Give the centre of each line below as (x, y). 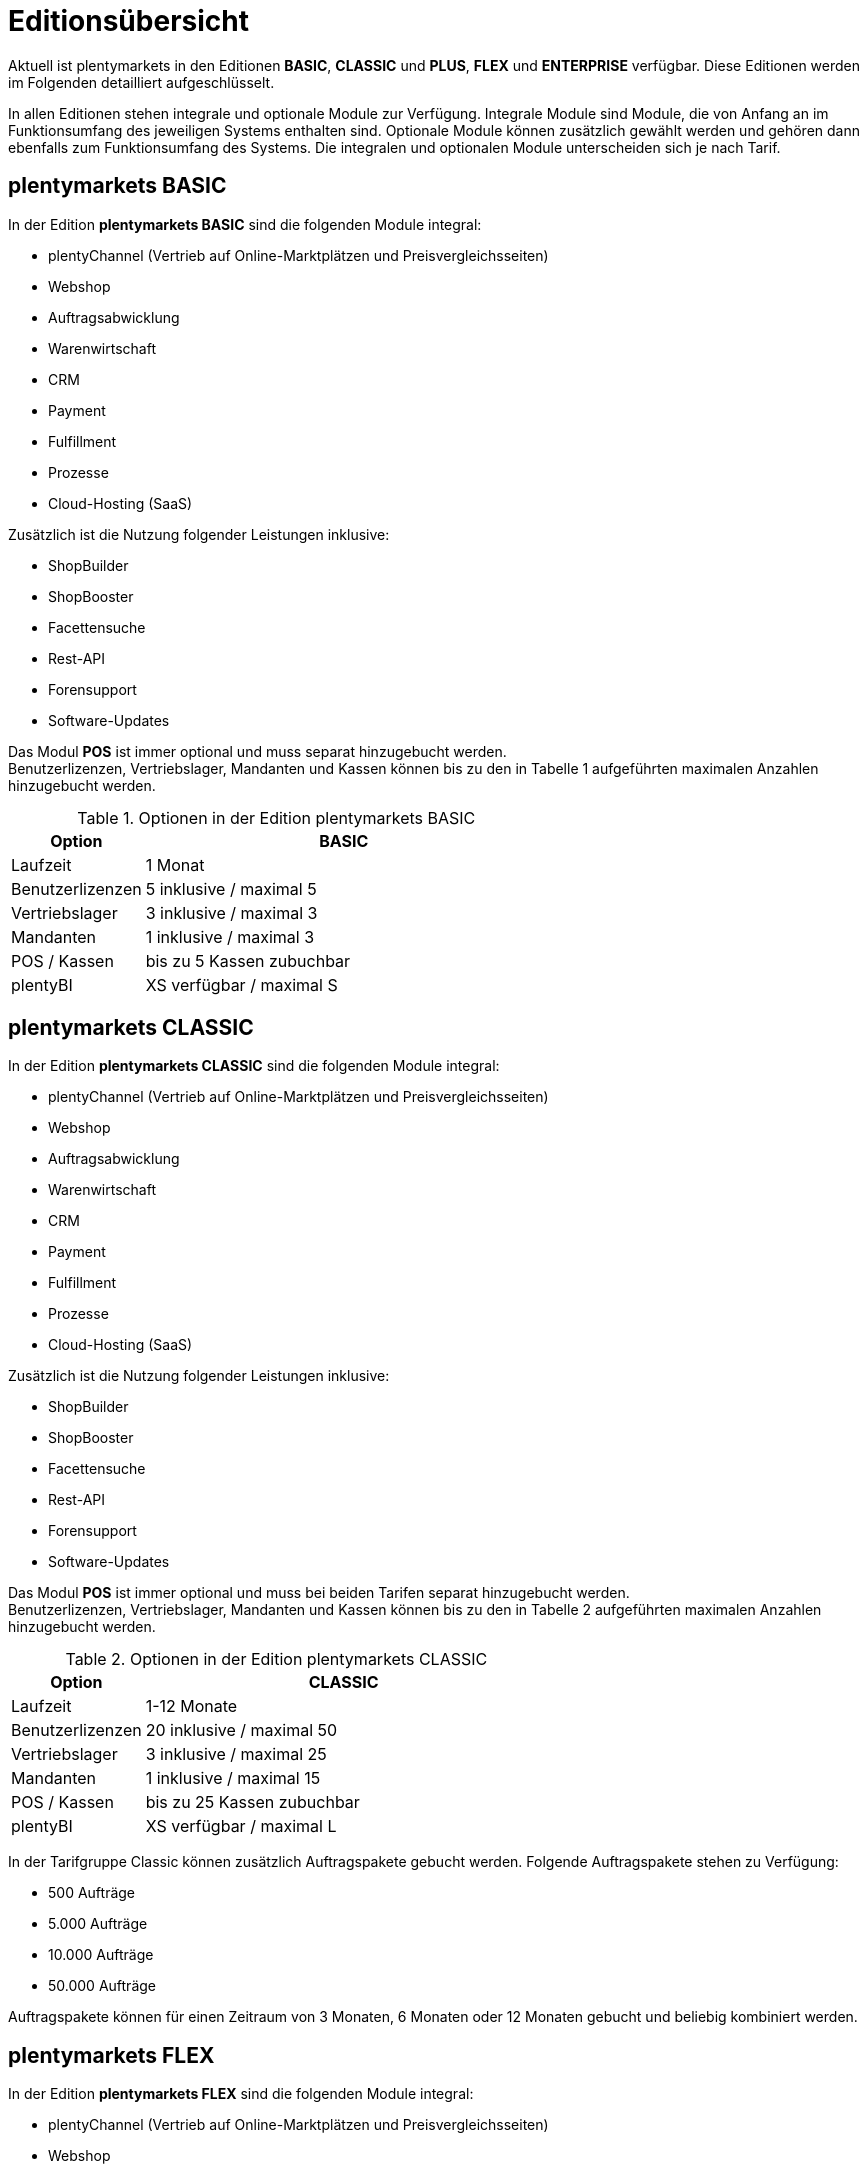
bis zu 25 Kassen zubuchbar (252, 1802)
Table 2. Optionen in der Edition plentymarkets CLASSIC (276, 1659)
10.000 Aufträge (101, 1955)
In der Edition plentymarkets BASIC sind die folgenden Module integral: (245, 224)
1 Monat (175, 864)
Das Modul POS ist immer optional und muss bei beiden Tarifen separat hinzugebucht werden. (319, 1593)
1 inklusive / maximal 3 (230, 936)
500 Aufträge (92, 1893)
